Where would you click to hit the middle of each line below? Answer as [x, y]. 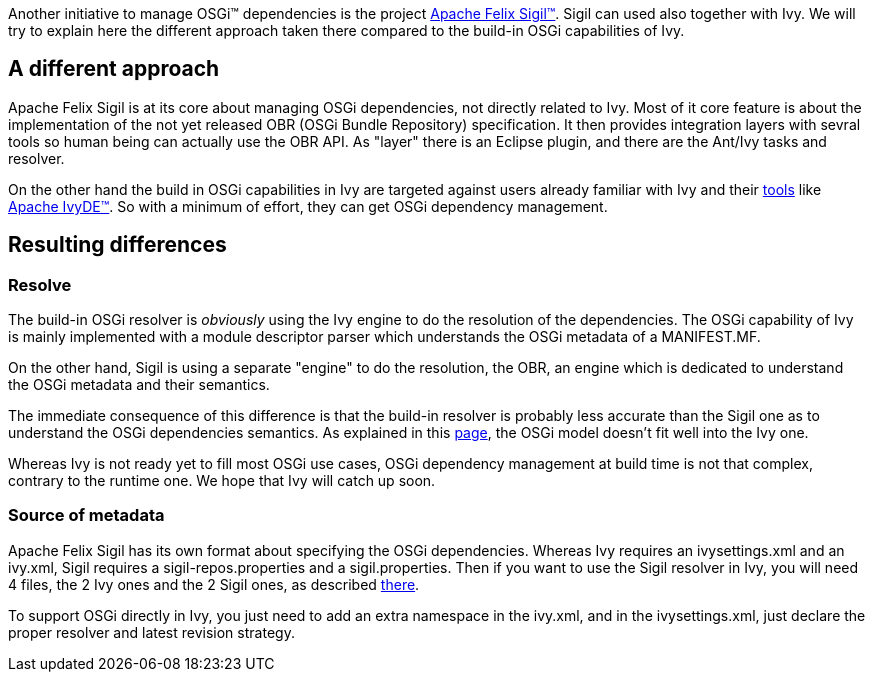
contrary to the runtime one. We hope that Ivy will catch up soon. [222, 481]
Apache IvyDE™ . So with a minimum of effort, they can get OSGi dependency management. [308, 206]
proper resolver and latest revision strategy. [151, 632]
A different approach [114, 69]
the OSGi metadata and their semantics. [139, 385]
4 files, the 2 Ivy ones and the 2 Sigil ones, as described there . [214, 584]
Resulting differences [117, 245]
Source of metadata [86, 515]
